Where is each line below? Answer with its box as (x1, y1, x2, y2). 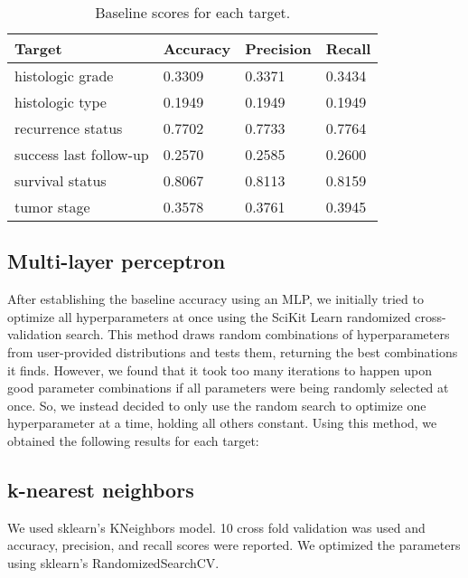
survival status (14, 170, 107, 191)
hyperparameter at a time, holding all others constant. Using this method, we (7, 413, 437, 432)
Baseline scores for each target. (95, 2, 291, 23)
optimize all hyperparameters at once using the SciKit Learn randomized (7, 307, 411, 326)
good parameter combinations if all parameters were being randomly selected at (7, 378, 449, 397)
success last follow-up (14, 144, 149, 165)
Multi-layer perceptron (7, 247, 226, 275)
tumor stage (14, 196, 90, 217)
